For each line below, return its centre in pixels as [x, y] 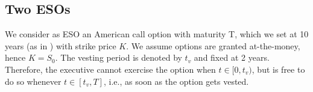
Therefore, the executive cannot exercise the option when [110, 69]
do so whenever [33, 81]
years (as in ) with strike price [61, 45]
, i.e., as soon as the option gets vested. [176, 81]
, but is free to [278, 69]
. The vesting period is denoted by [119, 57]
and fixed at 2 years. [232, 57]
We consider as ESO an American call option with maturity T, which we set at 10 [157, 34]
